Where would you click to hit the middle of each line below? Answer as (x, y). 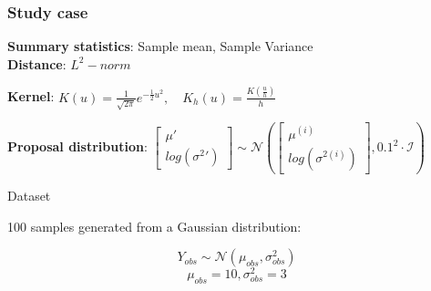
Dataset (29, 196)
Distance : (37, 63)
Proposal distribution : (77, 146)
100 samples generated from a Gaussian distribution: (154, 226)
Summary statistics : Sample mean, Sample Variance (160, 46)
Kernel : (31, 96)
